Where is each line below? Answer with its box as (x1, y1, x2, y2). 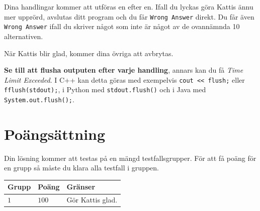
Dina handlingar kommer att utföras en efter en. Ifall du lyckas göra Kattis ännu (4, 2, 253, 12)
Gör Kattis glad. (66, 194, 118, 205)
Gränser (66, 181, 96, 192)
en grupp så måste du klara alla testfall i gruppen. (4, 162, 159, 173)
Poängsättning (4, 123, 106, 144)
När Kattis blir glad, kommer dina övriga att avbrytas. (4, 48, 174, 58)
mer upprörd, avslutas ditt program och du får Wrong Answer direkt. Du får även (4, 11, 254, 22)
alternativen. (4, 31, 43, 41)
